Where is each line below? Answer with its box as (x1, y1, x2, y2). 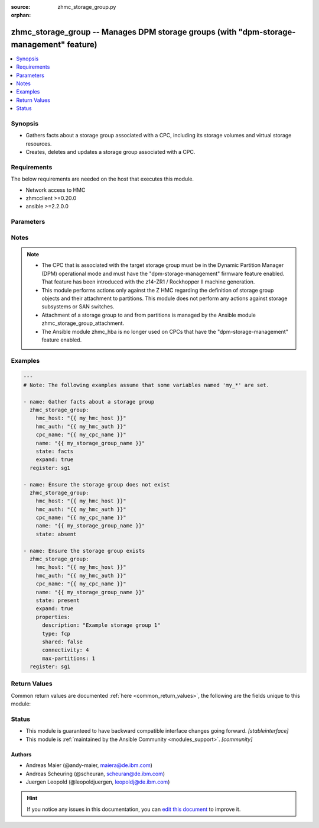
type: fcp (42, 630, 71, 637)
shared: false (42, 638, 83, 645)
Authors (11, 750, 32, 758)
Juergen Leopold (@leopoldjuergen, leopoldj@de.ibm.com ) (25, 778, 170, 785)
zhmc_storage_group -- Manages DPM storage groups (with (11, 27, 237, 37)
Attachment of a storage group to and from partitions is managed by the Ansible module (41, 311, 256, 318)
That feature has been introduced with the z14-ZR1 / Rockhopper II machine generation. (41, 278, 255, 285)
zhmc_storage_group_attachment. (41, 320, 124, 327)
